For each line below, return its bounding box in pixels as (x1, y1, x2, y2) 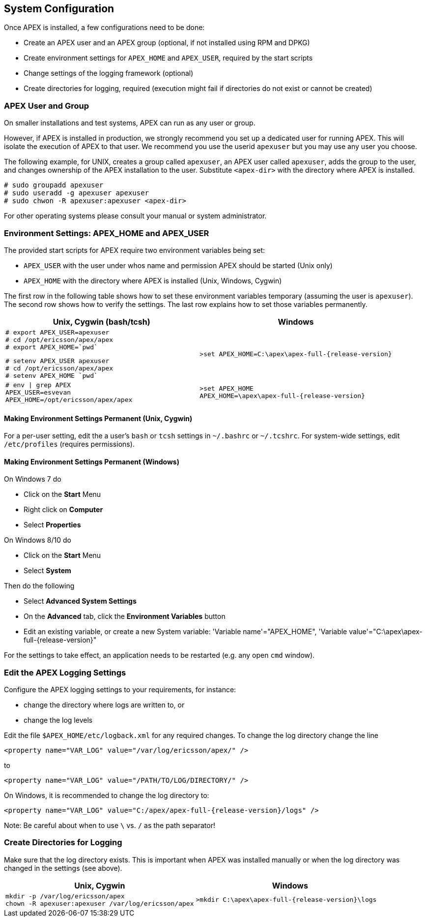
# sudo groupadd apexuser (4, 181, 104, 189)
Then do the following (4, 582, 75, 590)
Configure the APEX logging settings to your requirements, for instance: (4, 685, 236, 694)
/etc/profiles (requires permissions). (4, 440, 135, 449)
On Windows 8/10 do (4, 536, 72, 545)
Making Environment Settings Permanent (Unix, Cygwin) (4, 414, 193, 423)
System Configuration (4, 2, 114, 15)
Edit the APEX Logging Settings (4, 667, 126, 677)
